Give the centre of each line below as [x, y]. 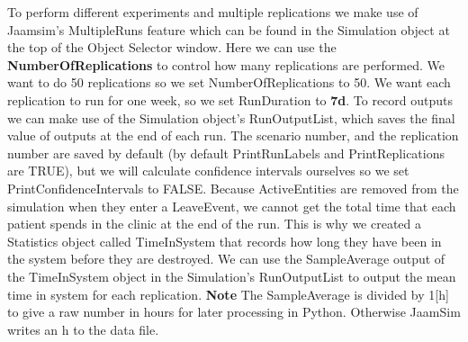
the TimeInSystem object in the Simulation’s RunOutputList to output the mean [232, 276]
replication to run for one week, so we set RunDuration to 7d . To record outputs [230, 99]
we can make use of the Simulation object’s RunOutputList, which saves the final [231, 117]
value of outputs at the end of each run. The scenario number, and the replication [233, 135]
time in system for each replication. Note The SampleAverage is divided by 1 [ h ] [228, 294]
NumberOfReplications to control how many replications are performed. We [226, 64]
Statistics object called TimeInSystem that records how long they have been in [225, 241]
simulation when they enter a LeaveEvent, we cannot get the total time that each [232, 206]
